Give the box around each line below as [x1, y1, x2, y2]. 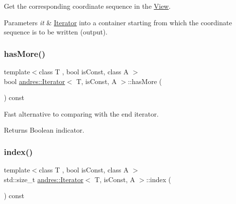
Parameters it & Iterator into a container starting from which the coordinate [4, 17, 232, 27]
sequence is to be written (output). [4, 27, 108, 37]
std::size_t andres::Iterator [4, 174, 84, 184]
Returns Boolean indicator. [4, 125, 84, 135]
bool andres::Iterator [4, 76, 65, 86]
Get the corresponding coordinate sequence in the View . [4, 1, 171, 11]
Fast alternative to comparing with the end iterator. [4, 108, 159, 119]
